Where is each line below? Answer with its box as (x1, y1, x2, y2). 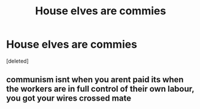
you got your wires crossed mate (6, 94, 132, 104)
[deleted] (6, 57, 29, 64)
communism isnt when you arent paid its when (6, 74, 184, 85)
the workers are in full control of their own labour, (6, 84, 195, 94)
